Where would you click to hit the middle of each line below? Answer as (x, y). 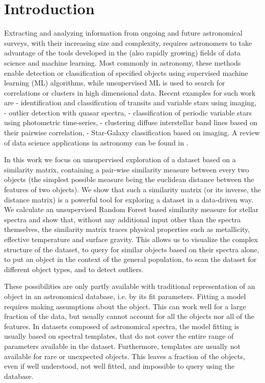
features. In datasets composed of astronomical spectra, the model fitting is (122, 326)
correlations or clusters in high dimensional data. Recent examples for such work (130, 92)
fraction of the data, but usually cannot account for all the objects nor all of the (129, 316)
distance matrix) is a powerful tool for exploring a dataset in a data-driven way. (129, 199)
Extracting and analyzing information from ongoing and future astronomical (123, 33)
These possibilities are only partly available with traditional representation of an (130, 286)
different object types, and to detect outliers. (74, 269)
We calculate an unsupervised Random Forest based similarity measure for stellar (131, 209)
